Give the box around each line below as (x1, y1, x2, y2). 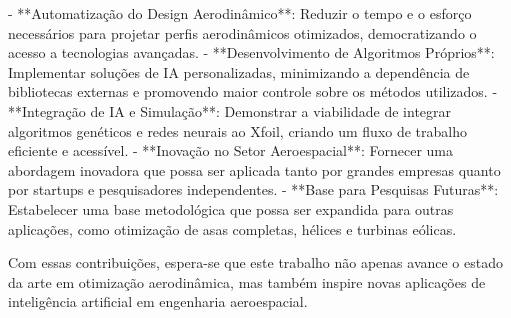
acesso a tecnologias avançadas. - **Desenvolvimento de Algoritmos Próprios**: (8, 42, 495, 63)
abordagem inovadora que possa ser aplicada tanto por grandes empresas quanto (8, 159, 501, 180)
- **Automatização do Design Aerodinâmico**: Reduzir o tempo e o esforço (8, 3, 472, 23)
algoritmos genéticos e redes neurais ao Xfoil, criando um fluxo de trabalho (8, 120, 468, 141)
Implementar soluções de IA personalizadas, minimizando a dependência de (8, 61, 470, 82)
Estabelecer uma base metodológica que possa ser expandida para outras (8, 198, 454, 219)
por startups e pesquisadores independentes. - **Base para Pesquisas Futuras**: (8, 179, 499, 200)
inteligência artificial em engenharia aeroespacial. (8, 291, 308, 312)
